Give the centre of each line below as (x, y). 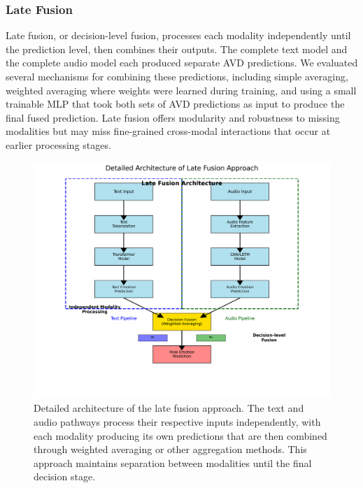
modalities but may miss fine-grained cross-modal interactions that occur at (168, 131)
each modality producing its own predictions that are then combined (180, 435)
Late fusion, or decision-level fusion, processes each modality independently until (178, 35)
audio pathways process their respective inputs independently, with (177, 422)
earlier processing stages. (58, 144)
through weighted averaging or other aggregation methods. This (170, 449)
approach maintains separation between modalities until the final (173, 462)
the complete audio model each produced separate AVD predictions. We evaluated (182, 63)
